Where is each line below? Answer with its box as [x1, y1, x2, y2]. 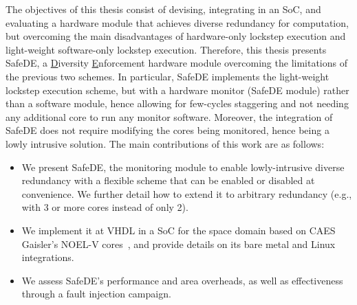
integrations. [21, 250, 74, 264]
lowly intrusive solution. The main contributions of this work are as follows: [6, 136, 325, 150]
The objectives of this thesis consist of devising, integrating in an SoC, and [6, 2, 321, 16]
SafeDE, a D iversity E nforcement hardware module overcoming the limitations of [6, 56, 348, 70]
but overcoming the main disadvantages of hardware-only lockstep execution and [6, 29, 346, 43]
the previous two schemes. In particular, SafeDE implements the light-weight [6, 69, 329, 83]
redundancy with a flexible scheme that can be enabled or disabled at [21, 173, 315, 188]
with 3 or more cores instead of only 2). [21, 200, 188, 214]
